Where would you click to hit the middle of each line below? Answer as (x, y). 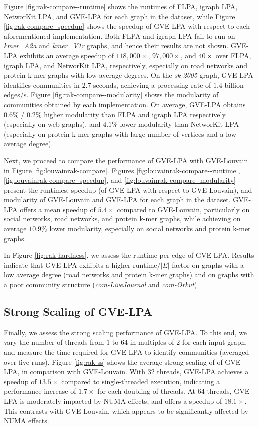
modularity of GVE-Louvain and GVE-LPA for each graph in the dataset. (117, 199)
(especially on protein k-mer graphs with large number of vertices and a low (120, 133)
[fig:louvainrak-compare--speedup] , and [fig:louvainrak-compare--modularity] (120, 180)
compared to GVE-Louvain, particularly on (183, 209)
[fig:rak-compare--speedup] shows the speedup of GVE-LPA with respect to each (127, 26)
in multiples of (152, 342)
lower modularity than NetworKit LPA (179, 124)
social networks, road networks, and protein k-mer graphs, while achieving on (122, 219)
